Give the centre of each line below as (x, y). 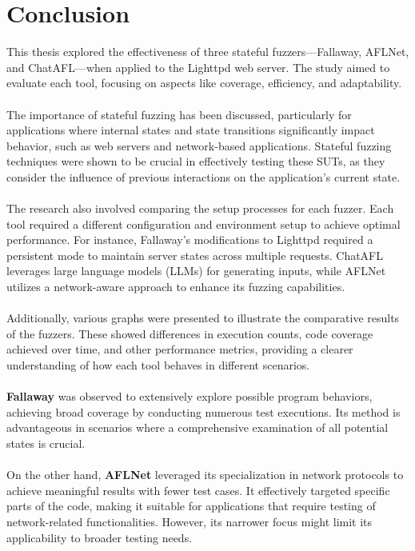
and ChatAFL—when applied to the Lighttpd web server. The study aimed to (198, 67)
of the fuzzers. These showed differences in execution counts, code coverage (190, 333)
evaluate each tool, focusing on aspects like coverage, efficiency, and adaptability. (204, 83)
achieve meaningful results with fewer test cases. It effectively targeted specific (198, 490)
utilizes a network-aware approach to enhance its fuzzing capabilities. (176, 287)
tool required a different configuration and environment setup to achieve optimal (204, 224)
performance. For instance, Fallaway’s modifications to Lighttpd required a (190, 240)
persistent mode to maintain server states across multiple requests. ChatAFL (195, 255)
